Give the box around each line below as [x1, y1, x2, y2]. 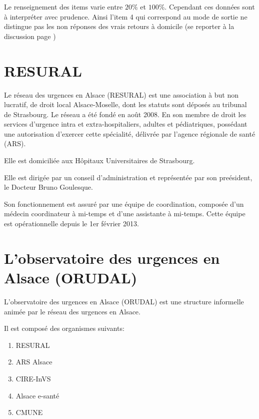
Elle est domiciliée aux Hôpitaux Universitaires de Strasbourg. [4, 155, 195, 166]
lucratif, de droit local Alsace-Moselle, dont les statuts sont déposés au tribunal [4, 99, 247, 110]
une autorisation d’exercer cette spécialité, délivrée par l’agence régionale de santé [4, 128, 255, 139]
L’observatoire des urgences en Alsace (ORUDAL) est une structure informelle [4, 296, 244, 306]
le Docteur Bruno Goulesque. [4, 182, 93, 192]
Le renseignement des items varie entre [4, 2, 123, 12]
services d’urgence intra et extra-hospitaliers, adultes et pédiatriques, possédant [4, 119, 247, 129]
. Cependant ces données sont [164, 2, 255, 12]
